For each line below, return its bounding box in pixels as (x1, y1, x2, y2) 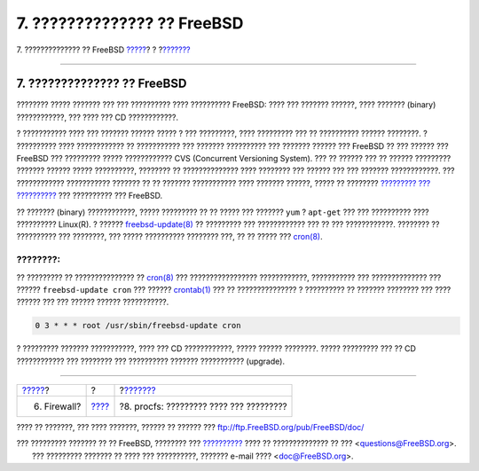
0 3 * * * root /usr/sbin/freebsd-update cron (35, 320, 241, 331)
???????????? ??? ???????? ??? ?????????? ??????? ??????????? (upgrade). (16, 356, 286, 366)
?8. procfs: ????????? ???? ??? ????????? (119, 400, 287, 412)
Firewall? (43, 400, 82, 412)
